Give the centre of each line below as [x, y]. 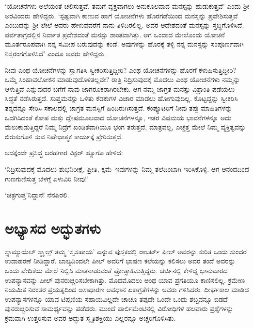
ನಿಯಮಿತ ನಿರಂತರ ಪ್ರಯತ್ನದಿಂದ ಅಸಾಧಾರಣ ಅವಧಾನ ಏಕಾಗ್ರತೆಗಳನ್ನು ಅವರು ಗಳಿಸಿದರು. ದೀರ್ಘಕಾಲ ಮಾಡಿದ [127, 289]
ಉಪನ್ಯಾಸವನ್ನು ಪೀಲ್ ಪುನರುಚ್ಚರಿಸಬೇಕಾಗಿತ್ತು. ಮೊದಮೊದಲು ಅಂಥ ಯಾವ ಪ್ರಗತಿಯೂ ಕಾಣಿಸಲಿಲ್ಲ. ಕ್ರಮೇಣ [125, 280]
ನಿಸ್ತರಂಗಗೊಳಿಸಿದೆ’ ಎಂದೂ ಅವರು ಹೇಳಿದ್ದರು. [55, 53]
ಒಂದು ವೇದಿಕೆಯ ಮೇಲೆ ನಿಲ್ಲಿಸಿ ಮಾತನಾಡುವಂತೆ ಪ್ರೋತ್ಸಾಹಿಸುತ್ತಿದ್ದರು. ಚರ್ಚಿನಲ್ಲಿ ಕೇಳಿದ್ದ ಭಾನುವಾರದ [116, 270]
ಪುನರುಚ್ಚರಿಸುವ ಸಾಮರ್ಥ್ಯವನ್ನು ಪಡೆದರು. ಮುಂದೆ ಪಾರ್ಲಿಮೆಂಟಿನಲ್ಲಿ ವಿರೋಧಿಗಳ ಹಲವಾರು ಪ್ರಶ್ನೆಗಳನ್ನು [119, 308]
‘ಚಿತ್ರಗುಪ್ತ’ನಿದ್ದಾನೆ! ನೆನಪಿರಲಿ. [37, 195]
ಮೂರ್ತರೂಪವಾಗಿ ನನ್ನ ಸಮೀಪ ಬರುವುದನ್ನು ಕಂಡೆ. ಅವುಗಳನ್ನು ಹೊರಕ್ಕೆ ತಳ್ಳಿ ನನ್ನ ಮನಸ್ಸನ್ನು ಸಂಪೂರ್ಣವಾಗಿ [124, 44]
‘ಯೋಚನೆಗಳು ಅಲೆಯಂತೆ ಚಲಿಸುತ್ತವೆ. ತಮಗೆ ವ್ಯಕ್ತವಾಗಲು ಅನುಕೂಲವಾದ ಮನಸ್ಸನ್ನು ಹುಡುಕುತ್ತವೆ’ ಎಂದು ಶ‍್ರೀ [127, 6]
